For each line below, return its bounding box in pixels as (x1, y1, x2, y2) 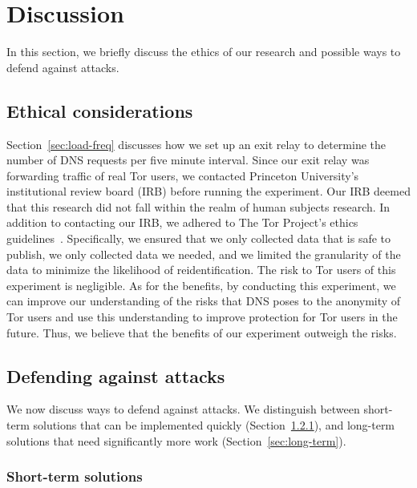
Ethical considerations (6, 98, 193, 123)
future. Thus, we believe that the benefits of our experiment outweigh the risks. (6, 324, 397, 341)
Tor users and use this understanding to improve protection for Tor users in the (6, 309, 398, 325)
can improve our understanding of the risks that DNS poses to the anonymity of (6, 292, 401, 309)
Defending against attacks (6, 363, 225, 388)
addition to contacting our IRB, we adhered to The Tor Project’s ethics (6, 214, 358, 231)
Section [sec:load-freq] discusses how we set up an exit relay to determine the (6, 135, 387, 152)
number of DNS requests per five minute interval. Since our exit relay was (6, 151, 370, 168)
